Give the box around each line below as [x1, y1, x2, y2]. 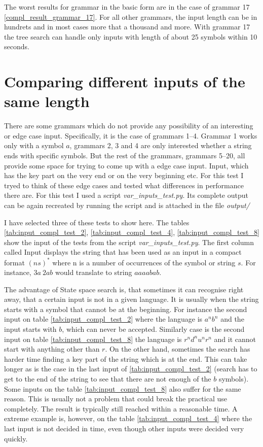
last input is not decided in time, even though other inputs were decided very [4, 423, 244, 433]
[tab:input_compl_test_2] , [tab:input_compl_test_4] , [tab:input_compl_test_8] [4, 227, 259, 237]
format [4, 257, 25, 267]
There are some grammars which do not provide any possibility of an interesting [4, 120, 253, 131]
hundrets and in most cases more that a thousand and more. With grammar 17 [4, 21, 250, 32]
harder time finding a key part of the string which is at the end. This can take [4, 353, 247, 364]
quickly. [4, 433, 28, 443]
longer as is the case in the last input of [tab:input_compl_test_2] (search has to [4, 363, 257, 374]
